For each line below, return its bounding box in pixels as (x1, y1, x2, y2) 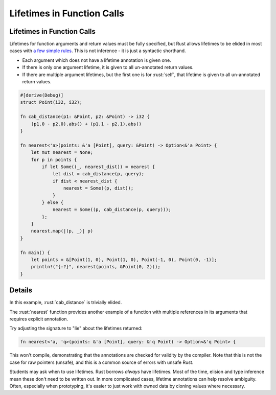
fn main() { (20, 249, 51, 255)
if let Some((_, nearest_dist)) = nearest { (41, 164, 155, 170)
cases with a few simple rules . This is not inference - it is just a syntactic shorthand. (9, 48, 186, 54)
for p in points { (31, 156, 77, 162)
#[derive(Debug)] (20, 92, 64, 98)
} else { (41, 199, 64, 205)
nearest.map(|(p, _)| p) (31, 228, 94, 234)
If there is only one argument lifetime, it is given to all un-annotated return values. (22, 64, 194, 71)
